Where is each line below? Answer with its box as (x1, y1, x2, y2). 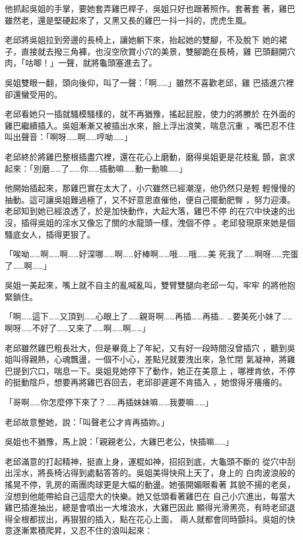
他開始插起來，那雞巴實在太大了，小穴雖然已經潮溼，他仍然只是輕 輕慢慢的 (5, 182, 295, 194)
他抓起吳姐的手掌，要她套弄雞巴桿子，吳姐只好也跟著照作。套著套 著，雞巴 (5, 2, 295, 14)
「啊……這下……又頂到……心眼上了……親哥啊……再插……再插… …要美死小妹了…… (5, 310, 293, 322)
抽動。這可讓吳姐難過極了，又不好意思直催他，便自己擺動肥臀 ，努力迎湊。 (5, 193, 295, 205)
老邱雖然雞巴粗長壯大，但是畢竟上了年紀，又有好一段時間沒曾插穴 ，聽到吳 (5, 341, 295, 354)
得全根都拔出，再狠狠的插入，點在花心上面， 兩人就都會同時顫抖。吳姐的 (5, 512, 287, 525)
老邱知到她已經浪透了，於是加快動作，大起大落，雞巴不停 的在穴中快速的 (5, 205, 287, 217)
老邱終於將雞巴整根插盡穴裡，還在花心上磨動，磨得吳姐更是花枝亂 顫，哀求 (5, 150, 295, 162)
